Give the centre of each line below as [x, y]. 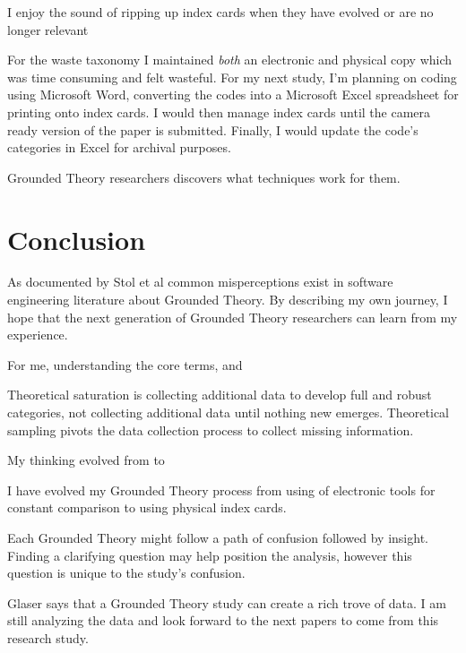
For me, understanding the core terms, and [125, 364]
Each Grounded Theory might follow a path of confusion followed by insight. [218, 537]
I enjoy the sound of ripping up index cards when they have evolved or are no [220, 12]
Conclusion [77, 239]
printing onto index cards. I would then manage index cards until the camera [219, 112]
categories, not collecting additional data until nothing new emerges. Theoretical [228, 412]
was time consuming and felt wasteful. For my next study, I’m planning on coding [232, 77]
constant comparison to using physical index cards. [147, 507]
